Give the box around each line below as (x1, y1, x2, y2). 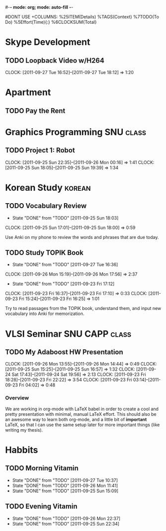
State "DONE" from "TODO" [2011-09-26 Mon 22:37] (12, 515, 120, 521)
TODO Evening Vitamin (5, 502, 78, 511)
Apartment (5, 87, 51, 98)
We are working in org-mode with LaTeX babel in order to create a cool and (5, 406, 159, 412)
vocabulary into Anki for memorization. (5, 310, 85, 317)
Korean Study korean (5, 182, 91, 193)
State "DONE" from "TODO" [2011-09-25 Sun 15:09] (12, 488, 119, 494)
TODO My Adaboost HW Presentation (5, 348, 123, 356)
